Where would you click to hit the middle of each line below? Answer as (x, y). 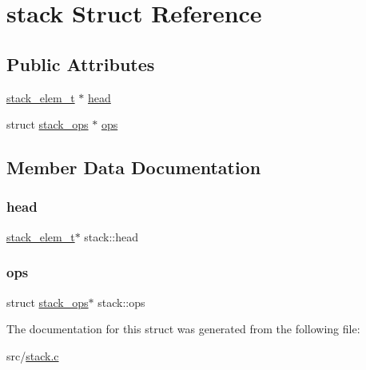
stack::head (111, 236)
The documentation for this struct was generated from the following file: (183, 329)
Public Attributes (81, 64)
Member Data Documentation (134, 167)
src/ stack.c (33, 355)
